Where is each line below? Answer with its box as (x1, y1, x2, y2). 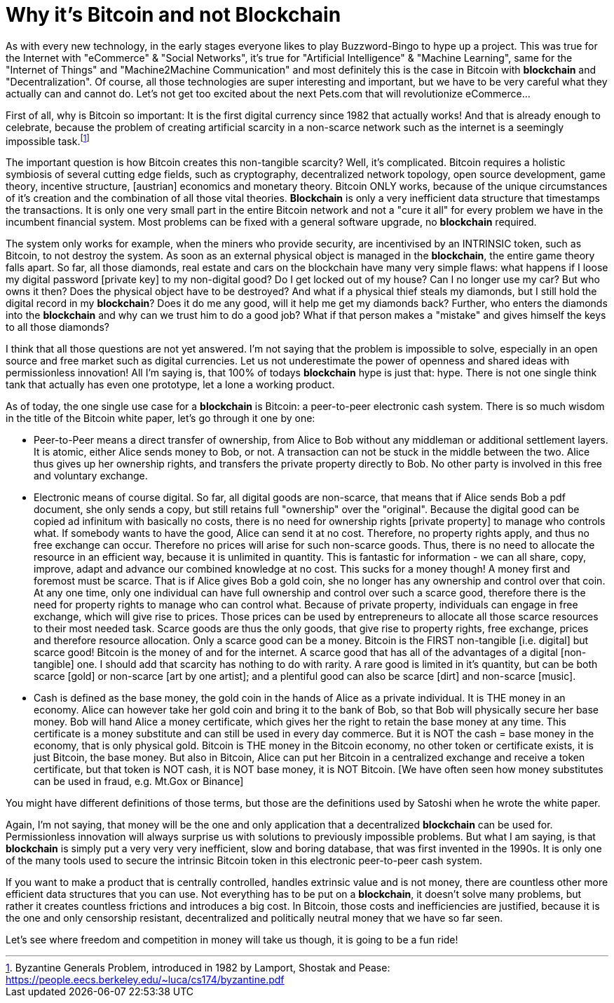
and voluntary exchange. (34, 470, 148, 482)
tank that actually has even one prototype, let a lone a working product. (6, 378, 335, 391)
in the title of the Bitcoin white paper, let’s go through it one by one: (6, 412, 315, 425)
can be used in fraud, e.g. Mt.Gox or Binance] (34, 775, 244, 788)
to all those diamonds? (6, 321, 109, 334)
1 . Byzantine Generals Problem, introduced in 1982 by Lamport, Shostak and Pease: (6, 962, 390, 974)
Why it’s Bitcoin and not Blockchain (6, 3, 341, 27)
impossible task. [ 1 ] (6, 132, 90, 147)
